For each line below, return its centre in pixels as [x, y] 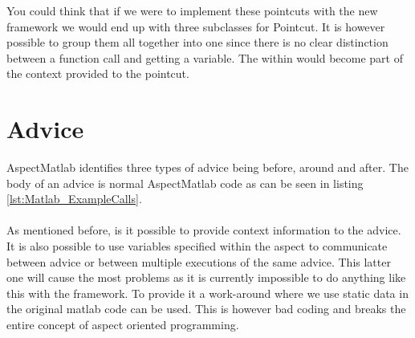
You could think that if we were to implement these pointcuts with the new [192, 10]
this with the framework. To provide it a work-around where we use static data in [207, 293]
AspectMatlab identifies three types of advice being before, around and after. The [207, 167]
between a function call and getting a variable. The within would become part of [205, 57]
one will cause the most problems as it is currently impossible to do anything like [206, 277]
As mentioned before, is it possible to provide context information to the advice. [204, 230]
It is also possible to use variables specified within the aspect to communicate [197, 246]
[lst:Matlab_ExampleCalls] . [74, 199]
